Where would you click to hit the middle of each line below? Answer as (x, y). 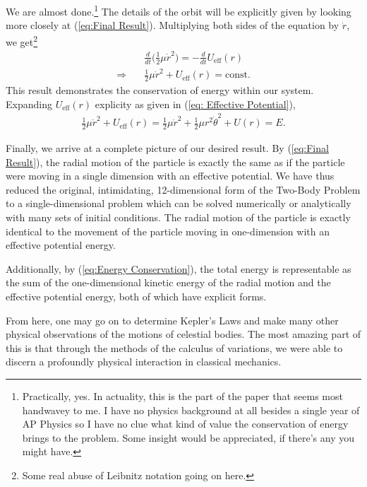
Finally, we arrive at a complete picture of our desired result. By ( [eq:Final (167, 148)
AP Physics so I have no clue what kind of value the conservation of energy (185, 424)
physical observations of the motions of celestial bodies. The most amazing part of (183, 334)
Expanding (29, 104)
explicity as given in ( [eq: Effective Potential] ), (195, 104)
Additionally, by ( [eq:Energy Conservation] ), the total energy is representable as (179, 268)
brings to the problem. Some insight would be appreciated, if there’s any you (188, 437)
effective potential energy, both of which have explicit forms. (136, 296)
